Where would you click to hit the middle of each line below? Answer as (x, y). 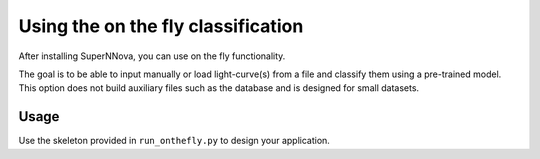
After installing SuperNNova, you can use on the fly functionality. (152, 56)
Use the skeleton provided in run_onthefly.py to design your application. (174, 141)
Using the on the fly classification (161, 26)
